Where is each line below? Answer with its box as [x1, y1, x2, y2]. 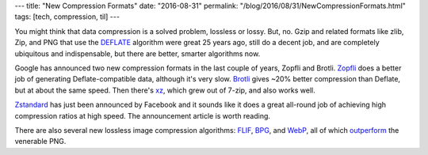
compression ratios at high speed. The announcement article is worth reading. [14, 111, 271, 120]
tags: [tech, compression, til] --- [14, 12, 120, 21]
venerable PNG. [14, 137, 67, 146]
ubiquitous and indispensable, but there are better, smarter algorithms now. [14, 48, 261, 59]
